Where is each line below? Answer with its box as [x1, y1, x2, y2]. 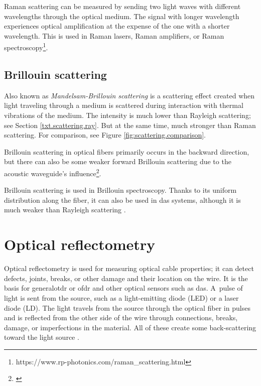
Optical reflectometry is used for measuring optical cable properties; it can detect [4, 263, 254, 274]
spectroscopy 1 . [4, 41, 48, 53]
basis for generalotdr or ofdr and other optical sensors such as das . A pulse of [4, 283, 243, 293]
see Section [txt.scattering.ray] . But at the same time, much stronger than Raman [4, 119, 256, 130]
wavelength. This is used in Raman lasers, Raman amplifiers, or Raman [4, 30, 224, 41]
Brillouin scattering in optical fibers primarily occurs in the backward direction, [4, 146, 249, 157]
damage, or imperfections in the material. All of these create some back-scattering [4, 322, 256, 332]
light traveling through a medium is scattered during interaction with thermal [4, 100, 243, 110]
